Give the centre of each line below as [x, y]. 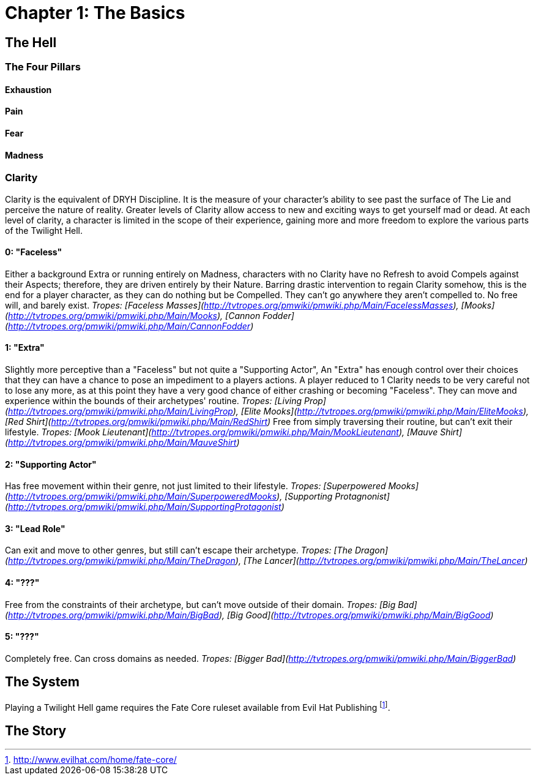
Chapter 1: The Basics [95, 13]
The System [42, 682]
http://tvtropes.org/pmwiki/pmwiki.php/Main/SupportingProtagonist [145, 507]
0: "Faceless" [34, 252]
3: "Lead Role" [35, 528]
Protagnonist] [362, 497]
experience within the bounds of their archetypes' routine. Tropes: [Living [154, 401]
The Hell [31, 42]
